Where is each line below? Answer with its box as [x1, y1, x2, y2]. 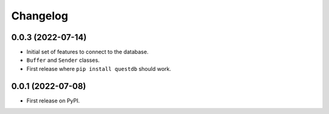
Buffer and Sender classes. [26, 56, 100, 64]
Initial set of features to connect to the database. [26, 49, 149, 56]
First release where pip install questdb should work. [26, 65, 172, 72]
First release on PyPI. [26, 97, 80, 104]
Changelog [11, 9, 68, 22]
